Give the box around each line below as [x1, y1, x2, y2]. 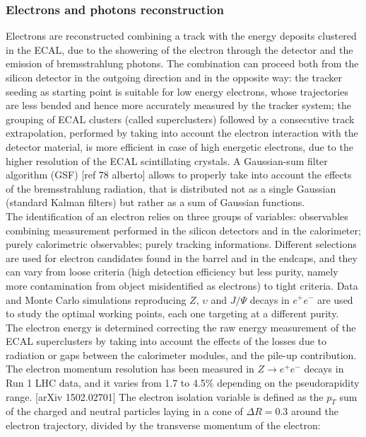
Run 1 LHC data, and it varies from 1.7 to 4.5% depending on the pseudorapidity [6, 375, 360, 390]
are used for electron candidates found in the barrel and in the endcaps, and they [6, 250, 358, 265]
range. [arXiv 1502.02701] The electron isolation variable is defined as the [6, 389, 324, 404]
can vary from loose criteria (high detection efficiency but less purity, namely [6, 264, 338, 279]
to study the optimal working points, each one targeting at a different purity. [6, 306, 339, 321]
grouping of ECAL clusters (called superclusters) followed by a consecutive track [6, 111, 355, 126]
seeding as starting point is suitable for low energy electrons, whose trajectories [6, 84, 348, 98]
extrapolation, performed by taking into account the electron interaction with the [6, 125, 358, 140]
